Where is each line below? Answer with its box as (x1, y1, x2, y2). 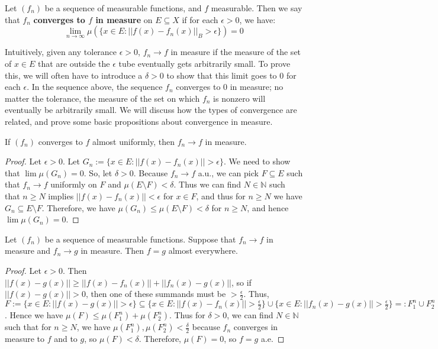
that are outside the (38, 57, 110, 69)
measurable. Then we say (211, 2, 302, 14)
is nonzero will (213, 92, 266, 104)
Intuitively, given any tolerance (5, 46, 117, 58)
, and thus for (196, 189, 246, 202)
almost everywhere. (168, 244, 238, 257)
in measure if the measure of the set (170, 46, 301, 58)
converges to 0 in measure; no (176, 80, 284, 93)
